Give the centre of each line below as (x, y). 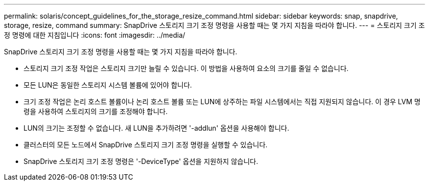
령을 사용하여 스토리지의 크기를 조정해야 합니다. (96, 111)
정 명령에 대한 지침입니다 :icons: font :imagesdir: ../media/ (95, 35)
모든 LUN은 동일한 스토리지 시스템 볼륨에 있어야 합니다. (108, 85)
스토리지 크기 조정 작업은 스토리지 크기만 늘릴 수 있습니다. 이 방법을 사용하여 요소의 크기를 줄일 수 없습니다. (186, 68)
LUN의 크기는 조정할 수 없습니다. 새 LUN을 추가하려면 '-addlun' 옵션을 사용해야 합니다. (156, 128)
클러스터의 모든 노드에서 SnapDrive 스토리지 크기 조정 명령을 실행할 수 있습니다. (146, 145)
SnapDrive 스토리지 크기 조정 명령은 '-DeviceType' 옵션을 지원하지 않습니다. (141, 161)
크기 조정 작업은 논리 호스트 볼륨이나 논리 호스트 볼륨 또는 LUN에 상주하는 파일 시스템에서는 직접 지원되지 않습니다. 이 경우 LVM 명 (222, 102)
